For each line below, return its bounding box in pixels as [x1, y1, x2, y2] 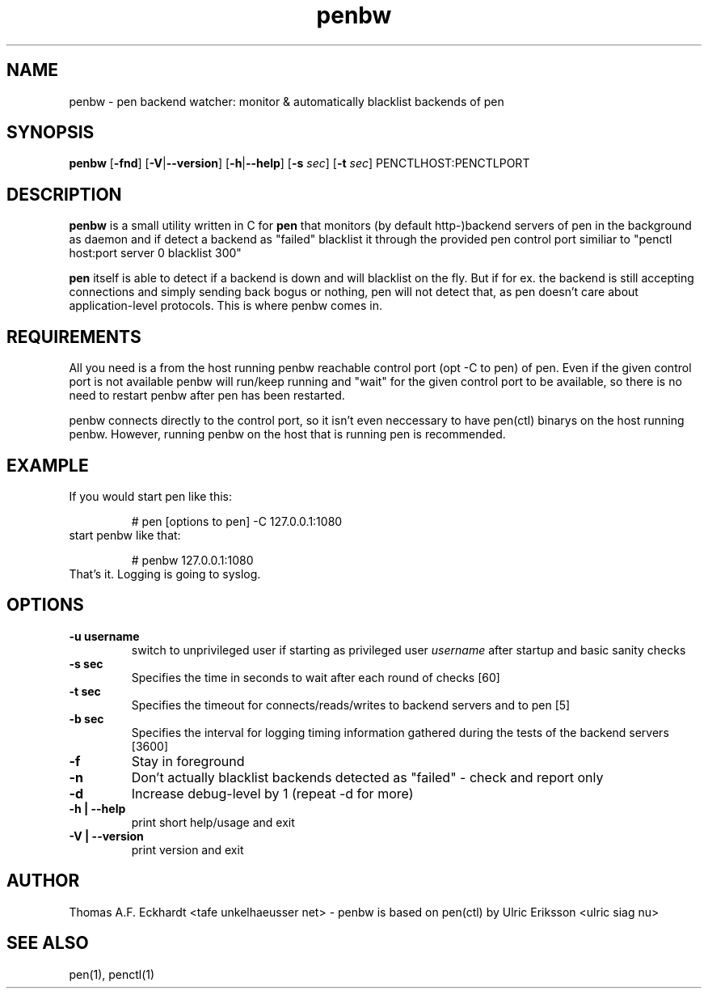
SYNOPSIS [6, 122, 95, 143]
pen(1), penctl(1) [69, 967, 155, 981]
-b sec [69, 711, 104, 726]
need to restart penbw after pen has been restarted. [69, 388, 345, 403]
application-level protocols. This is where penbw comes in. [69, 298, 382, 313]
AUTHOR [6, 870, 80, 891]
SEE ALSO [6, 933, 89, 954]
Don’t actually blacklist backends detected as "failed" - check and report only [131, 768, 604, 785]
